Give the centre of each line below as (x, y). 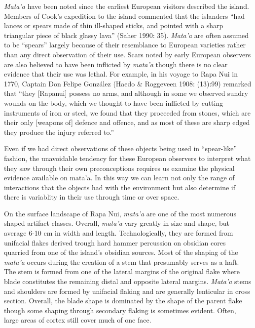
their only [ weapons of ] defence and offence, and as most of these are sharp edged (127, 122)
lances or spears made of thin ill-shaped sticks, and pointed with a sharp (114, 25)
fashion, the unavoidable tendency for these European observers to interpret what (127, 158)
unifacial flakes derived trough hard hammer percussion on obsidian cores (115, 242)
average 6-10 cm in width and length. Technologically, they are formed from (119, 233)
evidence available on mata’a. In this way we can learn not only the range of (119, 178)
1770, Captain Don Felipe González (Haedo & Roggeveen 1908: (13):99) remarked (128, 83)
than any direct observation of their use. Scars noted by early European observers (127, 54)
